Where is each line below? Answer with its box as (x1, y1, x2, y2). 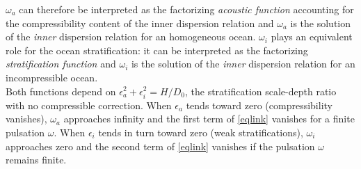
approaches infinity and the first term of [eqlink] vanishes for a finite (63, 111, 355, 126)
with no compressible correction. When (6, 97, 172, 112)
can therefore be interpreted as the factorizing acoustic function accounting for (19, 2, 354, 16)
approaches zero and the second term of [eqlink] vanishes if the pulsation (6, 138, 315, 153)
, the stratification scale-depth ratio (184, 83, 337, 98)
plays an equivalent (271, 29, 353, 44)
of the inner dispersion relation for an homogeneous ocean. (6, 29, 256, 44)
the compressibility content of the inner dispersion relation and (6, 15, 274, 30)
